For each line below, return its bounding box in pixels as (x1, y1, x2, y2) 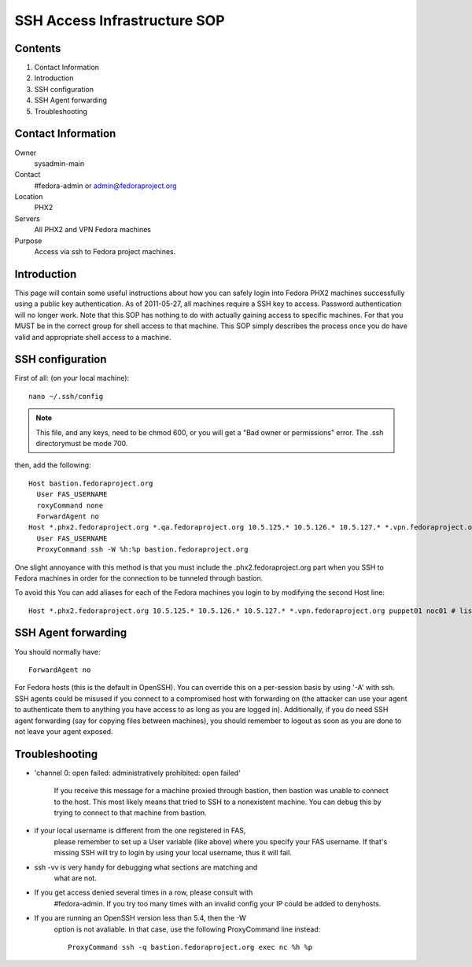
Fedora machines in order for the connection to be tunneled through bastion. (14, 573, 264, 582)
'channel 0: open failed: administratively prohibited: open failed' (34, 768, 242, 777)
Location (14, 192, 43, 201)
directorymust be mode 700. (35, 438, 128, 448)
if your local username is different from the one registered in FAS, (34, 826, 246, 836)
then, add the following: (14, 460, 91, 470)
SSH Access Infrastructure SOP (14, 12, 225, 29)
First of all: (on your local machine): (14, 374, 130, 383)
